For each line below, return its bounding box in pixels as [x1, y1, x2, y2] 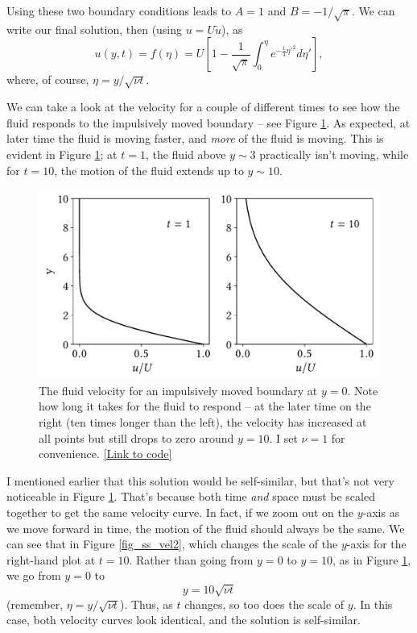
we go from [6, 567, 61, 584]
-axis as [362, 504, 400, 521]
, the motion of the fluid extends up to [54, 161, 244, 178]
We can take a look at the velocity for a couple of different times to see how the [6, 98, 400, 115]
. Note [347, 381, 378, 398]
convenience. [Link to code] [39, 445, 172, 462]
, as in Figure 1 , [332, 551, 411, 568]
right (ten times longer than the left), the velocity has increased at [39, 414, 367, 431]
